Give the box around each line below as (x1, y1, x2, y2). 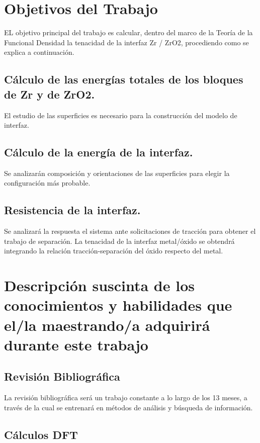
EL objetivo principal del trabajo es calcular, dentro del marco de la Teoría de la (4, 27, 253, 38)
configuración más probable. (4, 178, 91, 188)
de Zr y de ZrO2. (4, 86, 95, 102)
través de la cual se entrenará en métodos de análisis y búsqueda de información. (4, 402, 253, 412)
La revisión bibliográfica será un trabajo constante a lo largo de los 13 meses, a (4, 392, 247, 403)
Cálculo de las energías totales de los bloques (4, 71, 243, 87)
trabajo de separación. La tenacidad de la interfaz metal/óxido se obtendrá (4, 235, 235, 246)
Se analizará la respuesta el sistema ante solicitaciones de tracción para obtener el (4, 226, 256, 236)
